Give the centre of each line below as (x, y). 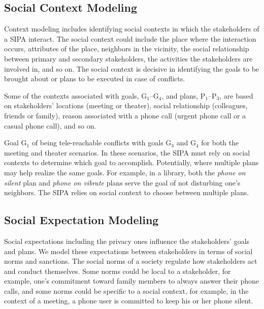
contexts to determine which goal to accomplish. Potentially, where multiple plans (131, 162)
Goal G (15, 143)
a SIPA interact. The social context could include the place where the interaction (130, 38)
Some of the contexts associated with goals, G (76, 95)
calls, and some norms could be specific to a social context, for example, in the (126, 290)
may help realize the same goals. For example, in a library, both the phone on (125, 172)
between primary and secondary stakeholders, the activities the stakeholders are (128, 58)
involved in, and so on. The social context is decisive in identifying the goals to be (132, 68)
